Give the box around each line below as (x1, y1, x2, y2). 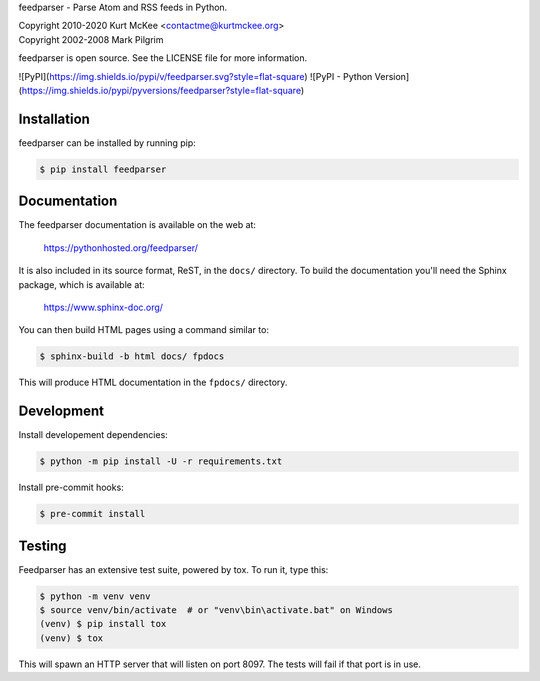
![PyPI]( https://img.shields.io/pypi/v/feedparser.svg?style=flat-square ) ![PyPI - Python (18, 70, 373, 82)
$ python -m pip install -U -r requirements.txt (39, 456, 283, 467)
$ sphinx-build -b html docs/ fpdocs (39, 351, 225, 362)
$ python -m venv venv (39, 590, 151, 602)
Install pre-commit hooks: (18, 481, 124, 494)
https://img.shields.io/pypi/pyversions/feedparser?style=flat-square (21, 84, 302, 96)
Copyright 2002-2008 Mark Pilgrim (18, 33, 164, 45)
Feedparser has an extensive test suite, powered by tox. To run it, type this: (18, 563, 329, 575)
